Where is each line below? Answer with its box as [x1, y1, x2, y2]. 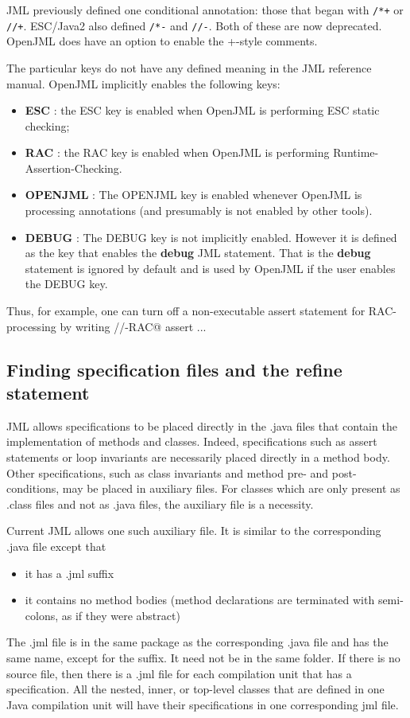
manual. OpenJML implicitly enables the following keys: [6, 75, 280, 92]
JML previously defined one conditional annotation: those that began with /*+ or [6, 2, 404, 18]
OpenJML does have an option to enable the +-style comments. [6, 33, 318, 49]
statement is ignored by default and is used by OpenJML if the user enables [25, 259, 396, 276]
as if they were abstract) [61, 607, 180, 623]
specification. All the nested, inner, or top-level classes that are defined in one [6, 681, 385, 697]
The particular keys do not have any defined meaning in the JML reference [6, 59, 372, 76]
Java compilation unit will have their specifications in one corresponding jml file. [6, 696, 399, 712]
